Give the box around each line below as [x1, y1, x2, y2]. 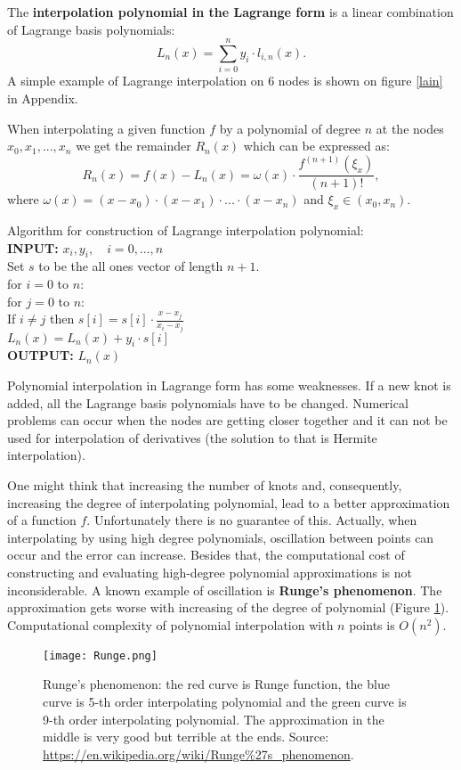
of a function [7, 511, 77, 529]
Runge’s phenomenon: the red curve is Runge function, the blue [43, 675, 390, 693]
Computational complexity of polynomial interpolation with [7, 615, 334, 634]
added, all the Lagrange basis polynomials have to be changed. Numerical [7, 393, 408, 412]
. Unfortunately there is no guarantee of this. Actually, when [86, 511, 417, 529]
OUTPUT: [7, 346, 74, 365]
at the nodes [376, 119, 444, 137]
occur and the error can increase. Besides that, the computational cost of [7, 545, 405, 564]
